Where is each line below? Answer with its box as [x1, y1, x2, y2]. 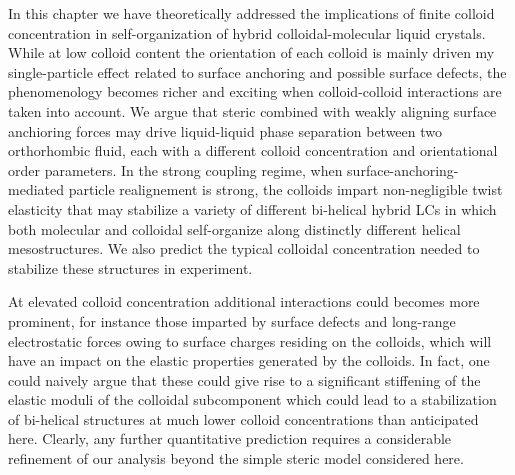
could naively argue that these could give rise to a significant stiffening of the [8, 369, 481, 390]
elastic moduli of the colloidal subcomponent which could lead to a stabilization [8, 389, 497, 410]
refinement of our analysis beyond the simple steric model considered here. [8, 448, 464, 469]
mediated [8, 179, 64, 200]
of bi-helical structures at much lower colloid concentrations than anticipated [8, 408, 479, 429]
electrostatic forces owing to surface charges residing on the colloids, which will [8, 330, 492, 351]
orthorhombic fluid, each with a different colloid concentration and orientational [8, 140, 498, 161]
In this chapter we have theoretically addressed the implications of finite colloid [8, 3, 495, 23]
